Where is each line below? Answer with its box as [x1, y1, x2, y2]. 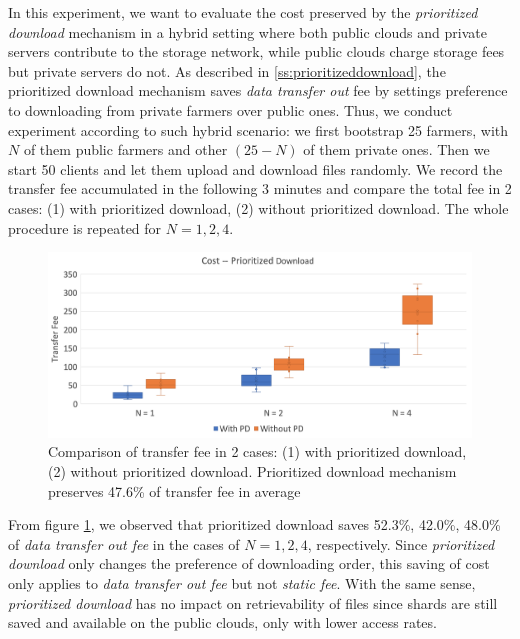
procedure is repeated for [8, 217, 162, 238]
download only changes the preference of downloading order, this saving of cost [8, 553, 490, 574]
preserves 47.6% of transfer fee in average [48, 480, 301, 501]
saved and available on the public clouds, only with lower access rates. [8, 612, 437, 633]
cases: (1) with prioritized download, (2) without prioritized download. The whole [8, 197, 509, 218]
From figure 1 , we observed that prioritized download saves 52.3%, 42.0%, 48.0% [8, 514, 501, 535]
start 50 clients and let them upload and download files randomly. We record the [8, 158, 503, 179]
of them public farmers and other [23, 139, 228, 160]
